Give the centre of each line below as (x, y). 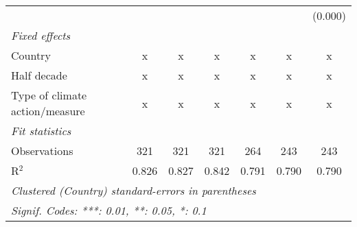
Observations (42, 151)
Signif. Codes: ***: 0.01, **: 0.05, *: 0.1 (109, 210)
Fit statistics (41, 131)
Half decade (39, 75)
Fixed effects (41, 35)
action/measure (48, 111)
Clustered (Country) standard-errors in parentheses (134, 190)
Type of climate (49, 95)
